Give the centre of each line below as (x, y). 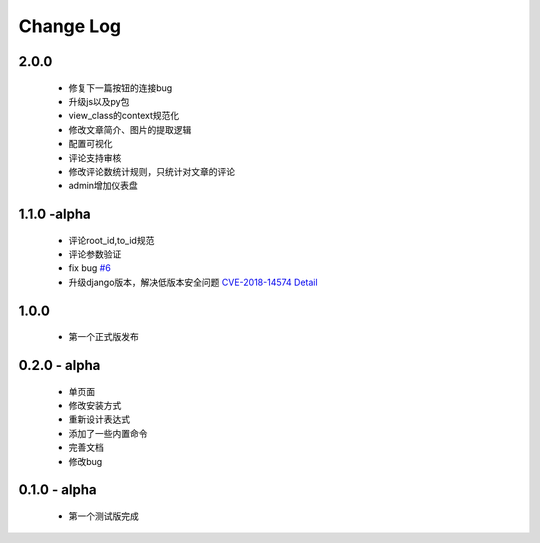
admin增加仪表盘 (103, 186)
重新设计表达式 (99, 419)
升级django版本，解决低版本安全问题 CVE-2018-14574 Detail (193, 282)
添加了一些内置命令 (108, 433)
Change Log (70, 26)
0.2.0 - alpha (59, 365)
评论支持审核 (95, 157)
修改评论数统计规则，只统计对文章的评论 (151, 171)
